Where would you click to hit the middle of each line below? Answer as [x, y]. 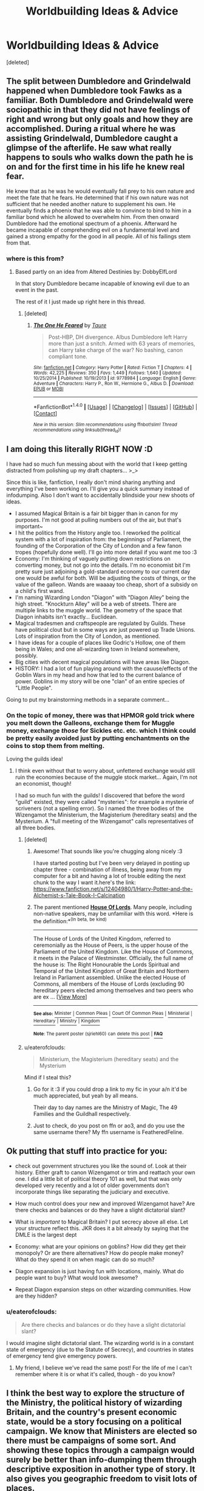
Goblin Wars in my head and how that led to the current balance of [98, 675]
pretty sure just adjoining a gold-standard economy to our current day [103, 571]
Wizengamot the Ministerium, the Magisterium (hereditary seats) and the [106, 815]
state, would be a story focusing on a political [94, 1422]
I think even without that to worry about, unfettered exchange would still [105, 771]
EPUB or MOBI [48, 389]
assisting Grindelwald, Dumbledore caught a [92, 138]
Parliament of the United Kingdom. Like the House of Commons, [114, 951]
